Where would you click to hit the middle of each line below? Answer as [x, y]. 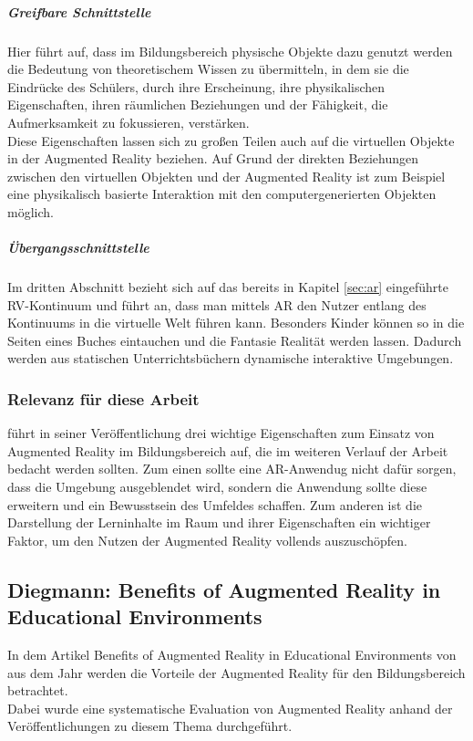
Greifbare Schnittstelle [79, 11]
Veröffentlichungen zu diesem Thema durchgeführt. [150, 726]
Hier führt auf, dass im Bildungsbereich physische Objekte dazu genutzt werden [230, 51]
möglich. [31, 211]
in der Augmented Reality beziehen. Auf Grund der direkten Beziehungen [213, 158]
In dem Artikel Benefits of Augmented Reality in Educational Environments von [232, 654]
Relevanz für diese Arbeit [103, 398]
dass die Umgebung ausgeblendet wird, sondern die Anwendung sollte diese [217, 487]
